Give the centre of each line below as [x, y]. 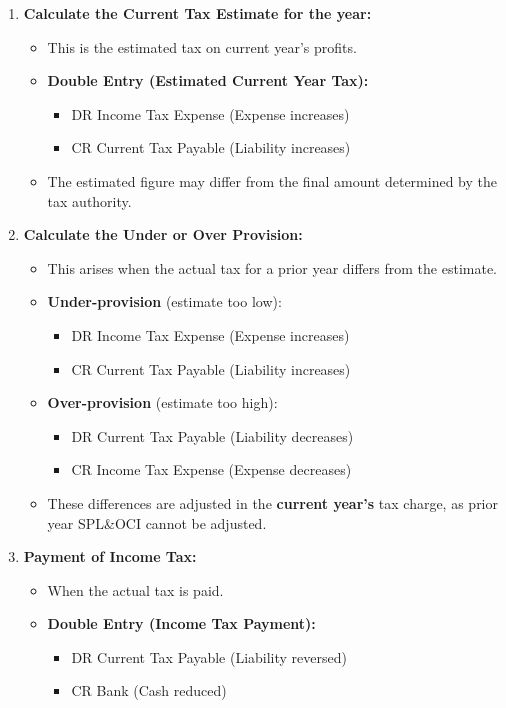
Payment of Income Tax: [110, 556]
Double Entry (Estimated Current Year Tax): [208, 80]
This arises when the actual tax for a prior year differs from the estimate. [272, 267]
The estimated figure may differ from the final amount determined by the [272, 180]
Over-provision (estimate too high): [162, 402]
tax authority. [89, 200]
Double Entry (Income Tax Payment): [181, 623]
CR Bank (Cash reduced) [149, 690]
